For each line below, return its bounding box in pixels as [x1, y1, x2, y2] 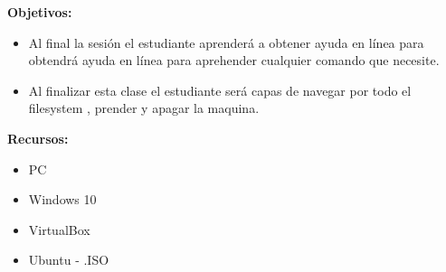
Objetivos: [7, 3, 72, 21]
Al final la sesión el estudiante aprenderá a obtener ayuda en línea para [28, 33, 424, 52]
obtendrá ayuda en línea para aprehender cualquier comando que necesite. [28, 51, 440, 70]
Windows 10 [28, 190, 97, 209]
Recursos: [7, 128, 69, 147]
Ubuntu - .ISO [28, 250, 109, 269]
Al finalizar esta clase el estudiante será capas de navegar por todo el [28, 80, 412, 99]
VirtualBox [28, 220, 90, 239]
